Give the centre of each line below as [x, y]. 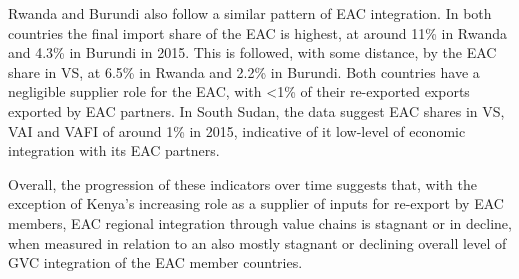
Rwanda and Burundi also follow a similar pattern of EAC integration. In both [250, 13]
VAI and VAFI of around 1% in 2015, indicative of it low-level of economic [237, 130]
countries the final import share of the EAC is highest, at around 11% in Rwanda [258, 32]
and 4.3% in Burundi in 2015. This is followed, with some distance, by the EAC [252, 52]
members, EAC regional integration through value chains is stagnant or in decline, [260, 222]
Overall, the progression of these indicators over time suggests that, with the [242, 183]
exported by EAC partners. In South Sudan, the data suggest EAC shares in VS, [256, 110]
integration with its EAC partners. [114, 150]
